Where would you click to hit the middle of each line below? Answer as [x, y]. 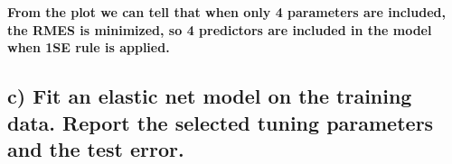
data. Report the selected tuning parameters [221, 122]
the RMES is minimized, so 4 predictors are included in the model [220, 29]
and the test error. [96, 148]
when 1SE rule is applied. [89, 47]
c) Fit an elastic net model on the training [210, 96]
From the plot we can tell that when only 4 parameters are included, [227, 12]
